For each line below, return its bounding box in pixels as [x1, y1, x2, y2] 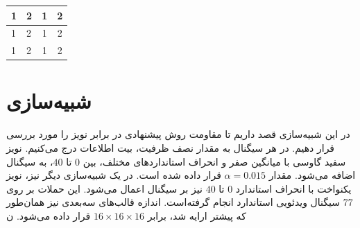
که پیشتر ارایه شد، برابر [147, 208, 246, 222]
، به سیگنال [6, 154, 53, 168]
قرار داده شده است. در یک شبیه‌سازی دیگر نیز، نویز [6, 168, 221, 182]
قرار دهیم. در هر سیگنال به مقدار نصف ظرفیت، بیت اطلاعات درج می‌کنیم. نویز [6, 141, 335, 155]
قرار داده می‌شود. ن [6, 208, 91, 222]
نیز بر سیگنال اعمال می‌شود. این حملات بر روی [6, 181, 203, 195]
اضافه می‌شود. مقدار [268, 168, 356, 182]
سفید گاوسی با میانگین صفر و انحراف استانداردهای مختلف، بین [83, 154, 346, 168]
